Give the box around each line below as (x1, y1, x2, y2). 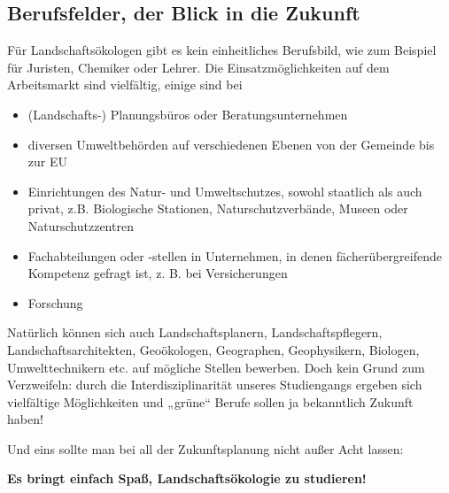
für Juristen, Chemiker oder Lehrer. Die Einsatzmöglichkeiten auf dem (7, 58, 390, 76)
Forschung (27, 293, 83, 312)
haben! (7, 410, 43, 428)
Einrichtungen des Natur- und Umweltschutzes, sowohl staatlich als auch (27, 181, 422, 200)
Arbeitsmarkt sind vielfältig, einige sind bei (7, 75, 243, 94)
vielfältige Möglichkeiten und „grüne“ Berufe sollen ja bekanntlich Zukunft (7, 392, 414, 411)
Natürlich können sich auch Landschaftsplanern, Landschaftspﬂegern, (7, 323, 383, 342)
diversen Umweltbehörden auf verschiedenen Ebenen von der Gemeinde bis (27, 135, 435, 153)
